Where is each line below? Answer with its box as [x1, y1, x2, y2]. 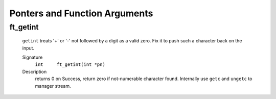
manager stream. [35, 83, 71, 89]
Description [22, 68, 47, 75]
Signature [22, 54, 43, 60]
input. [22, 45, 35, 51]
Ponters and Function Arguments [9, 8, 153, 19]
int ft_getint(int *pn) [35, 62, 106, 67]
